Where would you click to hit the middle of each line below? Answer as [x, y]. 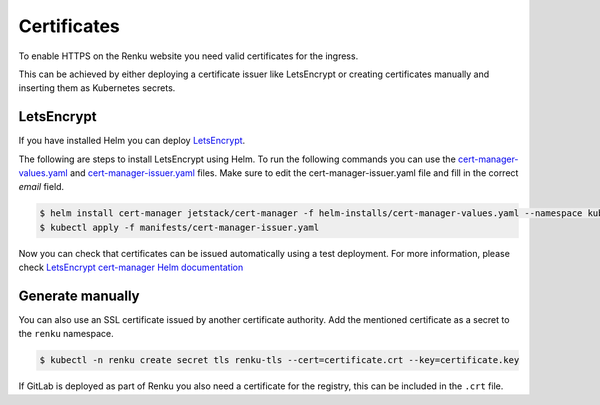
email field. [41, 187]
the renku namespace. [66, 334]
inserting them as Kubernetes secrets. [97, 88]
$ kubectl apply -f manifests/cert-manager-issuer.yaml [179, 227]
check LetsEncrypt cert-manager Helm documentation [131, 267]
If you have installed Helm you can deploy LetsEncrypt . [132, 141]
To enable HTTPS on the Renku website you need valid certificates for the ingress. [188, 56]
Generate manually [79, 295]
